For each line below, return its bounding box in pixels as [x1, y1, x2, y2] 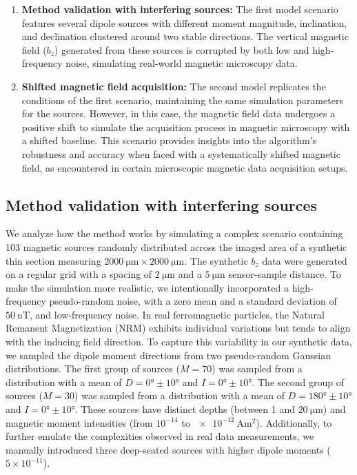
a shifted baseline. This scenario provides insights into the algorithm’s [21, 133, 317, 148]
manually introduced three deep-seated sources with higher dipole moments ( [6, 442, 331, 456]
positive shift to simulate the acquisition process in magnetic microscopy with [21, 119, 350, 134]
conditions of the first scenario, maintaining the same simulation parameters [21, 92, 343, 107]
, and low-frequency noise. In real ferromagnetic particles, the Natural [30, 307, 325, 321]
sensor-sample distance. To [228, 267, 341, 281]
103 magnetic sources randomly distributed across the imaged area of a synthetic [6, 239, 347, 254]
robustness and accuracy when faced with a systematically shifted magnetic [21, 146, 340, 161]
